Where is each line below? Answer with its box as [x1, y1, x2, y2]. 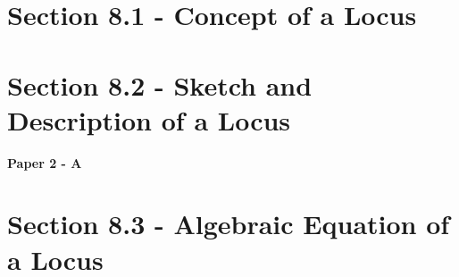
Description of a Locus [7, 101, 291, 138]
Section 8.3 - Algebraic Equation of [7, 206, 450, 242]
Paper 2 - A [7, 153, 82, 172]
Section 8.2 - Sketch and [7, 66, 313, 103]
